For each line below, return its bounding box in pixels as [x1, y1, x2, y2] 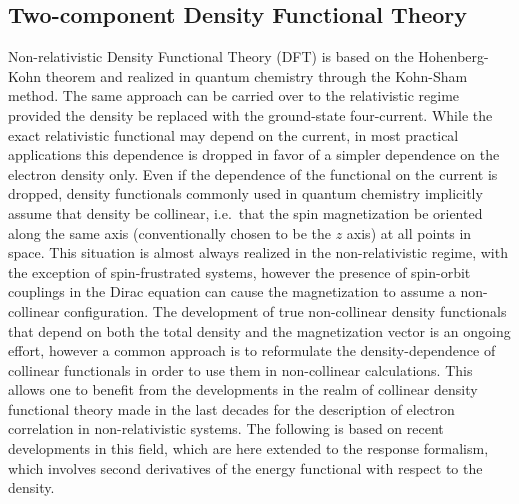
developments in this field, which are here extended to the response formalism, [8, 438, 489, 459]
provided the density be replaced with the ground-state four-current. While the [8, 104, 493, 125]
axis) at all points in [346, 222, 472, 243]
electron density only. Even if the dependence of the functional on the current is [8, 163, 498, 184]
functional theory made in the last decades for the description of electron [8, 398, 455, 419]
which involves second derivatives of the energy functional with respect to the [8, 457, 483, 478]
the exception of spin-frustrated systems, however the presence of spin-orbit [8, 261, 471, 282]
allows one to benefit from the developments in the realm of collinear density [8, 379, 478, 400]
